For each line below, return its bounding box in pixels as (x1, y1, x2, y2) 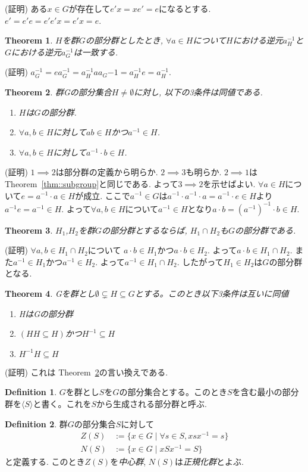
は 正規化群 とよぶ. (175, 455, 244, 468)
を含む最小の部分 (232, 386, 299, 398)
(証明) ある (5, 2, 48, 14)
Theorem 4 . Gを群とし (5, 287, 95, 299)
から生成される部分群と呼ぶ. (96, 397, 207, 409)
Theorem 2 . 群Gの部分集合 (5, 85, 112, 98)
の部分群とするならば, (101, 223, 187, 236)
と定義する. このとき (5, 455, 85, 468)
